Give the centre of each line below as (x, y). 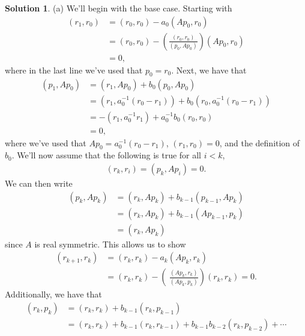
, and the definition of (260, 142)
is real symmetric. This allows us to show (110, 244)
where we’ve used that (46, 142)
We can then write (39, 183)
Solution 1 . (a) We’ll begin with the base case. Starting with (119, 8)
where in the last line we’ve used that (74, 70)
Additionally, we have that (53, 294)
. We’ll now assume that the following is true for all (107, 155)
